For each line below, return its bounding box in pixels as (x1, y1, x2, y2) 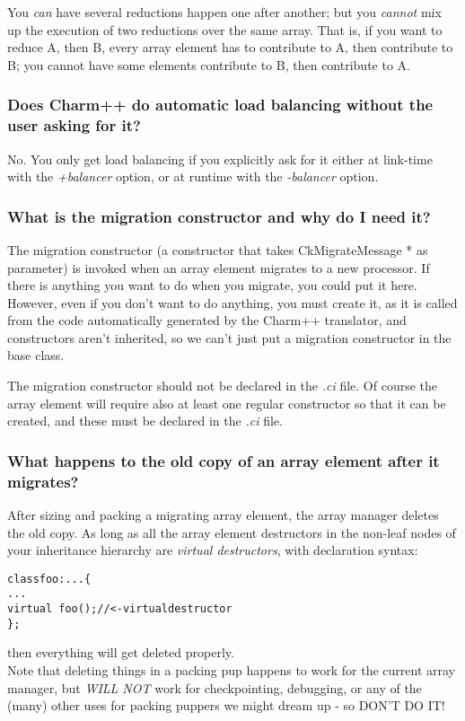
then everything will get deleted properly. (7, 643, 234, 662)
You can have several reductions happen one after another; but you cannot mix (7, 3, 442, 21)
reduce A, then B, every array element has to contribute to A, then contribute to (7, 38, 453, 57)
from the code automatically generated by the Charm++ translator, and (7, 311, 407, 330)
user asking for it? (7, 114, 141, 136)
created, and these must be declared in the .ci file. (7, 411, 283, 430)
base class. (7, 346, 65, 365)
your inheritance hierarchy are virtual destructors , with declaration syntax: (7, 541, 418, 559)
